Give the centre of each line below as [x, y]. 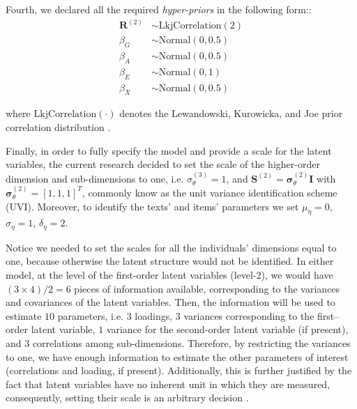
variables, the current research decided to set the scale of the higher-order [163, 164]
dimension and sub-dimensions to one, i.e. [95, 178]
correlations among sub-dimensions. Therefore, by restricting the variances [191, 342]
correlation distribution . [58, 126]
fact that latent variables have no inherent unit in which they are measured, [168, 384]
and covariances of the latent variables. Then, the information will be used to [170, 302]
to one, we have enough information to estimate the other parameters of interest [177, 356]
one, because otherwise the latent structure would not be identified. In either [170, 261]
